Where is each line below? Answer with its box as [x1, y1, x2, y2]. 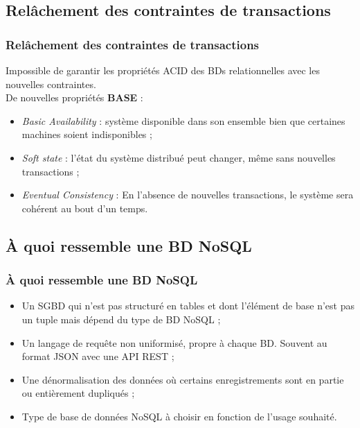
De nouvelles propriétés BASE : [6, 90, 143, 105]
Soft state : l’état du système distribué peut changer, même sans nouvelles [21, 150, 336, 164]
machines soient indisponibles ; [21, 127, 152, 142]
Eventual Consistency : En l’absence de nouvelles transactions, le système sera [21, 187, 354, 202]
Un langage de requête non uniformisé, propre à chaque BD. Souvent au [21, 335, 327, 350]
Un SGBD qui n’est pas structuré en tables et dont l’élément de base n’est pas [21, 298, 354, 313]
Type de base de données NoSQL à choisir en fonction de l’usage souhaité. [21, 409, 337, 423]
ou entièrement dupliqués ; [21, 386, 135, 400]
